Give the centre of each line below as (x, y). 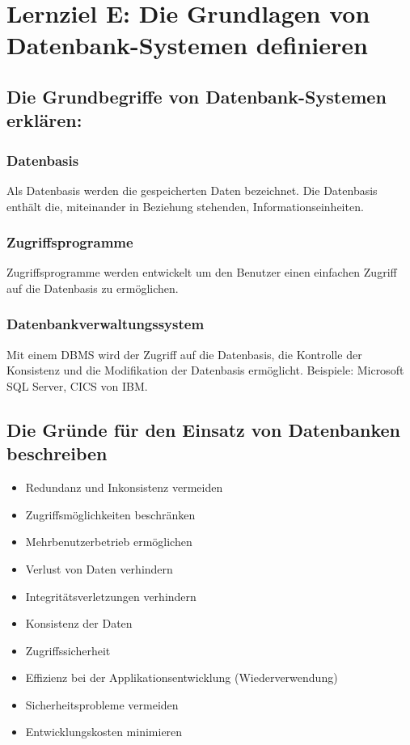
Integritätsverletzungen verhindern (111, 596)
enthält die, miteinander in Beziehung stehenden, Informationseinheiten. (185, 206)
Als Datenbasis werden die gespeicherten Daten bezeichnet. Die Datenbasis (192, 190)
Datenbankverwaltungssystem (106, 324)
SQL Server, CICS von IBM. (77, 385)
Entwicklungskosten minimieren (104, 732)
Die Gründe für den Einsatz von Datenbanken (204, 429)
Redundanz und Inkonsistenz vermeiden (124, 487)
